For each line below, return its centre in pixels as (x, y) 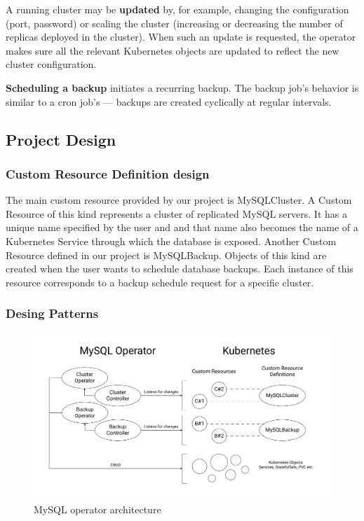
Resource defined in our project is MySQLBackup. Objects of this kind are (166, 255)
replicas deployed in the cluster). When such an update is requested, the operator (181, 37)
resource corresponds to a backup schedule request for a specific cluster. (160, 282)
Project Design (61, 139)
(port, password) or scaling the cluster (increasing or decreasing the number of (174, 23)
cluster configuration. (51, 64)
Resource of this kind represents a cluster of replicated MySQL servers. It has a (176, 213)
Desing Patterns (52, 313)
